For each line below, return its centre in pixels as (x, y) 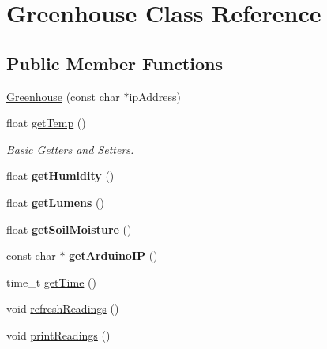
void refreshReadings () (63, 308)
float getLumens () (55, 202)
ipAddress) (155, 96)
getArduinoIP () (113, 255)
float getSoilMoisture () (69, 229)
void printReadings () (58, 334)
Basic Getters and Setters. (70, 149)
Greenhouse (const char (63, 96)
